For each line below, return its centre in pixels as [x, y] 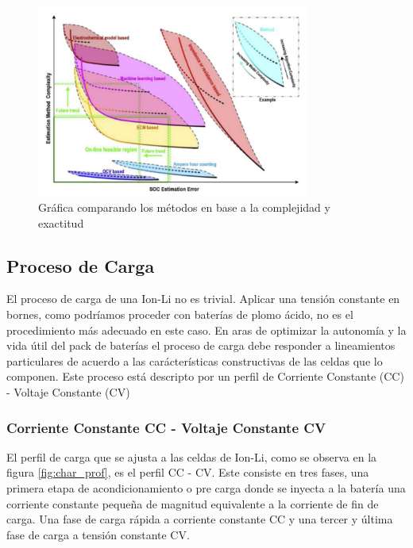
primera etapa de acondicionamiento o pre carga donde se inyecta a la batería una [206, 488]
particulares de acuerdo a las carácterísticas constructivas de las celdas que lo [195, 360]
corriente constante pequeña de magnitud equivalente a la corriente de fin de [193, 503]
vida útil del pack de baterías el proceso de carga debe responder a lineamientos [201, 345]
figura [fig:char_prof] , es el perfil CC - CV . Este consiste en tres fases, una [188, 472]
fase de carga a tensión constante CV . [98, 534]
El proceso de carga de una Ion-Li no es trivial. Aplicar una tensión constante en [203, 299]
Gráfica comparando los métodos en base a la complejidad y [184, 207]
